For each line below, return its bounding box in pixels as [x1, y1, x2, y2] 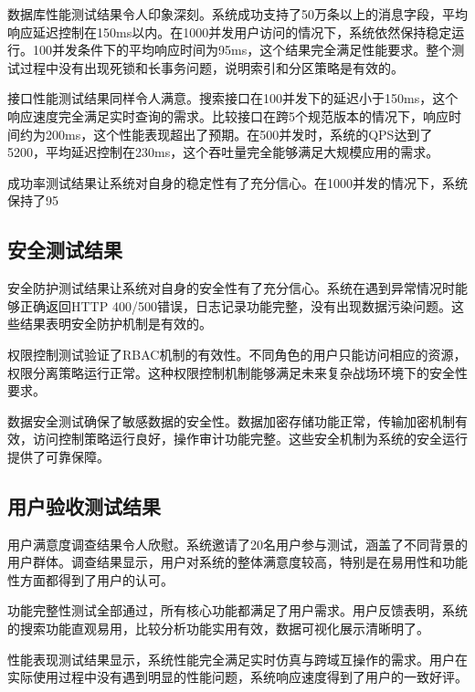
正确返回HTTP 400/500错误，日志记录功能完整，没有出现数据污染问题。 [19, 296, 451, 315]
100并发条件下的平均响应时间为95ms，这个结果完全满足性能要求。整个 [32, 40, 452, 59]
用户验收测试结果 [7, 491, 161, 519]
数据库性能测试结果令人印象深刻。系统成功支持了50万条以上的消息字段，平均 [7, 5, 468, 23]
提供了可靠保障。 [7, 446, 110, 466]
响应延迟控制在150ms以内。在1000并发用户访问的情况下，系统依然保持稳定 [7, 22, 452, 41]
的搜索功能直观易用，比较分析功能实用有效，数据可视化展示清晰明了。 [7, 619, 429, 638]
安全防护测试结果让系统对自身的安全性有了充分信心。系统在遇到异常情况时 [7, 278, 455, 298]
